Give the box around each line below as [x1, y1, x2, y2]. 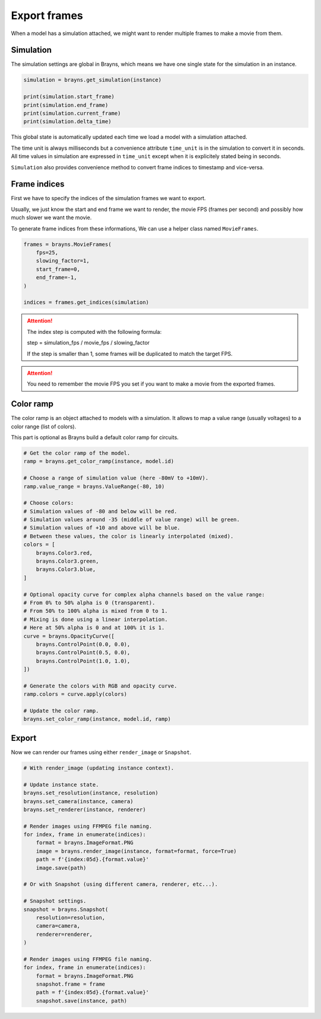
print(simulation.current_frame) [23, 110, 121, 116]
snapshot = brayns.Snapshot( [23, 906, 109, 913]
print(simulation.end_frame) [23, 102, 109, 108]
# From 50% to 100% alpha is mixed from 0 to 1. [23, 608, 168, 614]
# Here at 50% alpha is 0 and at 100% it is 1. [23, 624, 165, 631]
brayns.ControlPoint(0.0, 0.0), [36, 641, 131, 648]
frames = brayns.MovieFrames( [23, 241, 112, 248]
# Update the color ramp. [23, 708, 99, 714]
